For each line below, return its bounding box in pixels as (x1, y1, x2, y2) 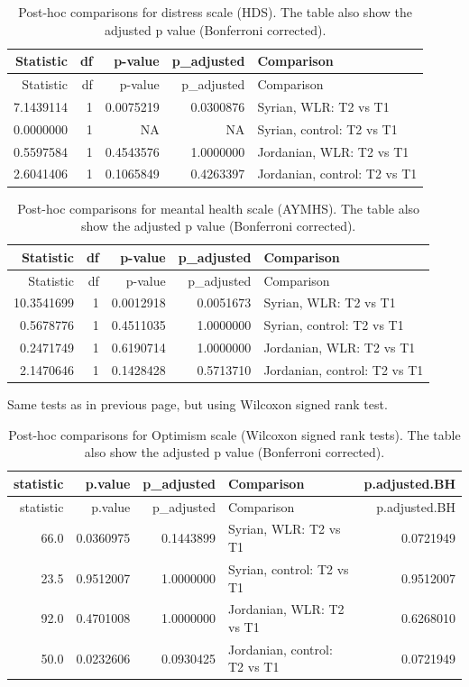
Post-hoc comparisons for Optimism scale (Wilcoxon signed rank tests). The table (8, 425, 461, 444)
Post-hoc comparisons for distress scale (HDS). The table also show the (18, 3, 412, 21)
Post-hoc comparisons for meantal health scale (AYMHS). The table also (17, 198, 420, 217)
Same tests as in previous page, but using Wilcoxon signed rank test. (7, 395, 388, 413)
